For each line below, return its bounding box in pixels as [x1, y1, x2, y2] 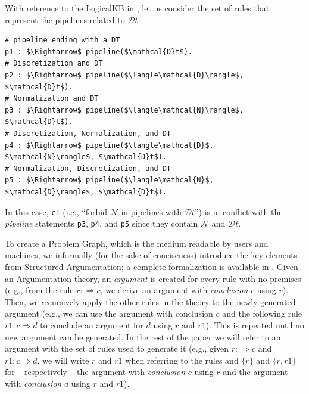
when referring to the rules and [125, 353, 239, 366]
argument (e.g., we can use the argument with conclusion [5, 307, 213, 319]
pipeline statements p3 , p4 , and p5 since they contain [5, 217, 198, 229]
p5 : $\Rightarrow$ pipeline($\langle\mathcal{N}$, [5, 176, 214, 185]
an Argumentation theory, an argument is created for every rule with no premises [5, 272, 301, 284]
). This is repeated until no [205, 318, 304, 331]
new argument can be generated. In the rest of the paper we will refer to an [5, 330, 281, 343]
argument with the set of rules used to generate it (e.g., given [5, 342, 229, 355]
